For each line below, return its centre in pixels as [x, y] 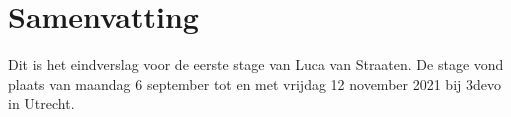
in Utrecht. [41, 103]
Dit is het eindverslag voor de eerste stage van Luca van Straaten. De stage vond [256, 64]
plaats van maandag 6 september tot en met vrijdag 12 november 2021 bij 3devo [254, 83]
